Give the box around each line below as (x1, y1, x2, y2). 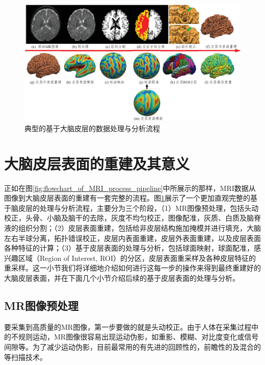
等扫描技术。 (4, 351, 47, 362)
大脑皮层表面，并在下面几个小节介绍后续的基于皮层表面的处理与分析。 (4, 273, 240, 283)
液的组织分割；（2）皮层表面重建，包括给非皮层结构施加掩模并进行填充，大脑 (4, 223, 261, 233)
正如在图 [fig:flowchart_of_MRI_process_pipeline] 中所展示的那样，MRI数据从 (4, 182, 256, 193)
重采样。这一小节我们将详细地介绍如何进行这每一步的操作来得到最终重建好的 (4, 262, 261, 273)
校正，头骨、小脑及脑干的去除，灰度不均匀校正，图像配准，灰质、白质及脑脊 (4, 212, 261, 223)
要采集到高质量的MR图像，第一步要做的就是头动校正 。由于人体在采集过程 (4, 321, 252, 332)
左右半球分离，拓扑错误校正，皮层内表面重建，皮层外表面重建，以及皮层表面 (4, 232, 261, 243)
